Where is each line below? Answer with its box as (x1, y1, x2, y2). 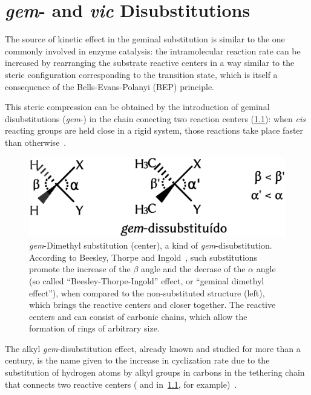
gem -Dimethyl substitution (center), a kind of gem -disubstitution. (29, 239, 272, 252)
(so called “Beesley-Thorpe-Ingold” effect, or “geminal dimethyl (29, 274, 264, 287)
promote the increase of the (29, 263, 131, 275)
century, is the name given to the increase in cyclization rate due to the (5, 354, 270, 367)
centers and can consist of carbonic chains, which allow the (29, 310, 247, 322)
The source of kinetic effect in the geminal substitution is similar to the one (5, 33, 285, 45)
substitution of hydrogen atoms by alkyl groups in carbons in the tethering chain (5, 366, 305, 379)
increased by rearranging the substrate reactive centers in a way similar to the (5, 56, 295, 69)
